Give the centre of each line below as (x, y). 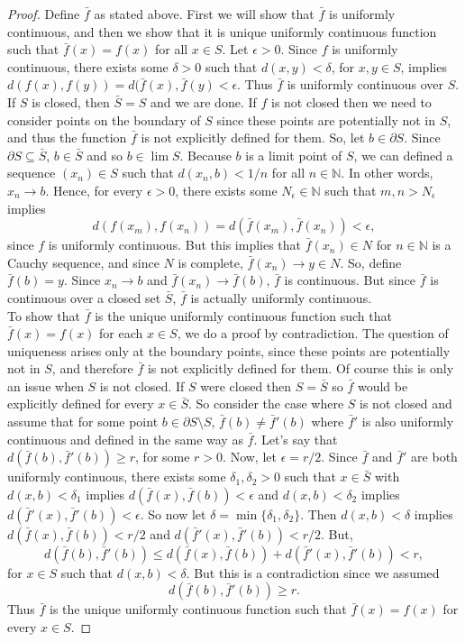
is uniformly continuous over (365, 84)
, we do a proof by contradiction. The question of (313, 333)
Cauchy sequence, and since (83, 262)
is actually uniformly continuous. (281, 297)
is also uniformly (408, 422)
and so (105, 155)
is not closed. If (142, 385)
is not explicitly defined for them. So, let (253, 138)
